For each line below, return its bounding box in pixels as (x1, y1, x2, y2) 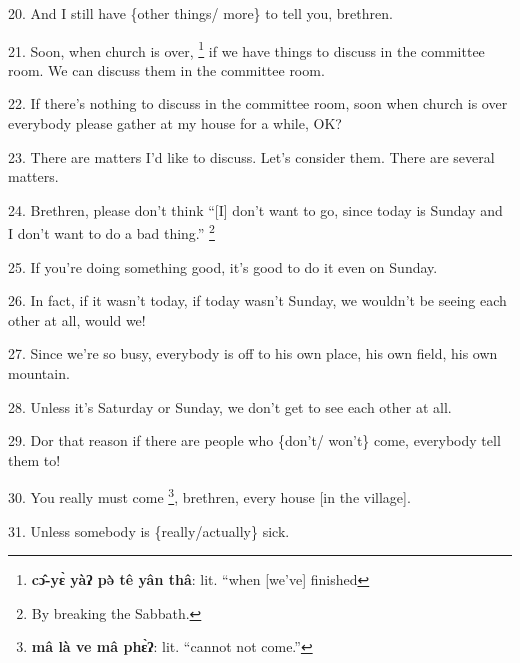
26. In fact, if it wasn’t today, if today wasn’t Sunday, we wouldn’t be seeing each (8, 290, 507, 311)
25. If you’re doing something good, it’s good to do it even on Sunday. (8, 256, 438, 277)
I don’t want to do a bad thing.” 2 (8, 220, 215, 244)
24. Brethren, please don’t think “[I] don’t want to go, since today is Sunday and (8, 199, 503, 220)
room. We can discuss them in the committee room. (8, 59, 325, 80)
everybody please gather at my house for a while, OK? (8, 113, 342, 134)
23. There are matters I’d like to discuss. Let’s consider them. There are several (8, 146, 495, 167)
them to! (8, 449, 61, 470)
